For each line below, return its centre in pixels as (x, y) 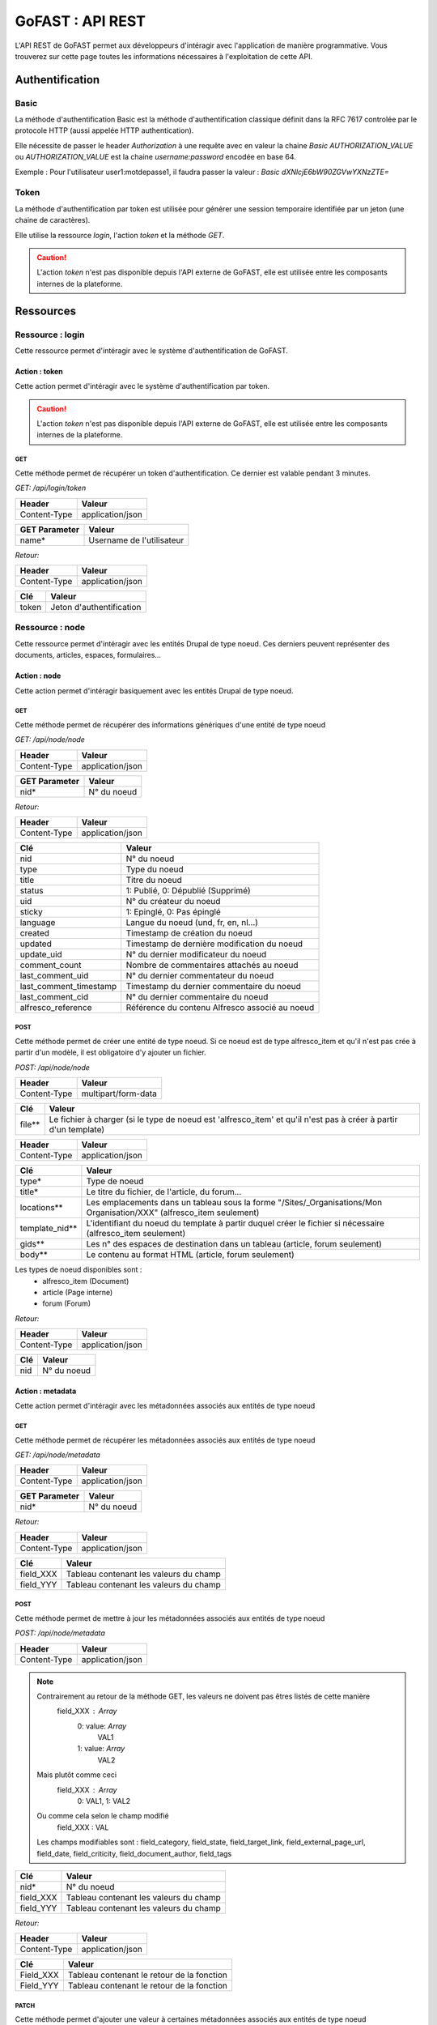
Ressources (46, 311)
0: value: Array (102, 1726)
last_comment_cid (54, 997)
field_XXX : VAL (83, 1827)
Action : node (38, 676)
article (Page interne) (78, 1293)
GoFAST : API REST (80, 21)
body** (34, 1255)
